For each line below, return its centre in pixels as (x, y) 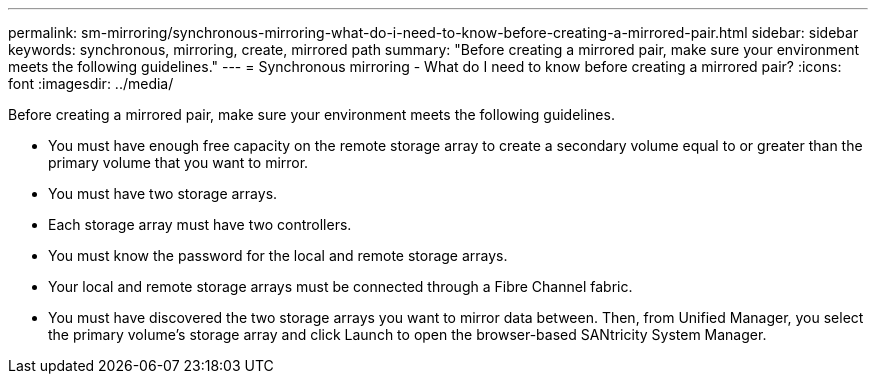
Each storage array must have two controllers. (200, 224)
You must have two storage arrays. (163, 193)
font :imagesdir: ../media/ (91, 83)
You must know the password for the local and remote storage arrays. (278, 255)
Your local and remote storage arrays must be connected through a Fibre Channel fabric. (340, 286)
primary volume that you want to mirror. (178, 162)
